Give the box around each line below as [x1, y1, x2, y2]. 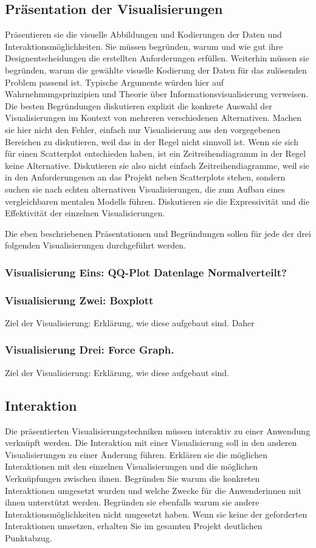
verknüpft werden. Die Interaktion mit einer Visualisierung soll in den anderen [5, 436, 297, 449]
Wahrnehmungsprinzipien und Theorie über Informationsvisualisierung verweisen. [5, 87, 309, 100]
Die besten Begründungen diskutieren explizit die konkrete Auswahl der [5, 99, 272, 112]
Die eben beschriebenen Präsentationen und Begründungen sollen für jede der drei [5, 227, 311, 239]
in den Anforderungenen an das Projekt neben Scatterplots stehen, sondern [5, 171, 286, 183]
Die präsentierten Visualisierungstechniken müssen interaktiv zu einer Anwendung [5, 424, 311, 437]
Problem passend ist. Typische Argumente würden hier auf [5, 75, 224, 88]
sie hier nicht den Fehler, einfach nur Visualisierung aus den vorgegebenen [5, 123, 280, 135]
